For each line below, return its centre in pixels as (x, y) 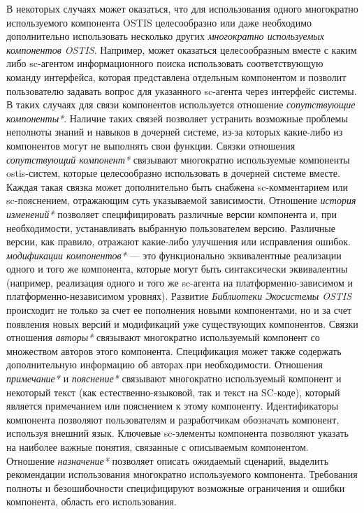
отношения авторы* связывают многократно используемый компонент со (163, 337)
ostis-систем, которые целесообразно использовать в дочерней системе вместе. (173, 173)
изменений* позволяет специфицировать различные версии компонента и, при (172, 214)
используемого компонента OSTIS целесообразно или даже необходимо (159, 22)
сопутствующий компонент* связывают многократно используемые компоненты (178, 159)
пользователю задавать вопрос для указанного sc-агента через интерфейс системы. (182, 91)
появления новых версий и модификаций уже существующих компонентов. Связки (182, 323)
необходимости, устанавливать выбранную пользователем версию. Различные (171, 227)
